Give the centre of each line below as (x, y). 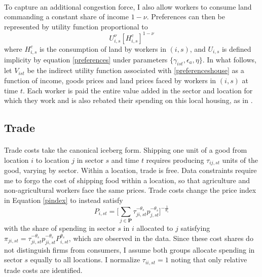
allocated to (155, 228)
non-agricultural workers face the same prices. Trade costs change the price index (130, 190)
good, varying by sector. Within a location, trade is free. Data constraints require (130, 170)
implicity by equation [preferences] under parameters (86, 59)
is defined (236, 48)
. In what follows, (229, 59)
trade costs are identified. (43, 270)
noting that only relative (209, 259)
